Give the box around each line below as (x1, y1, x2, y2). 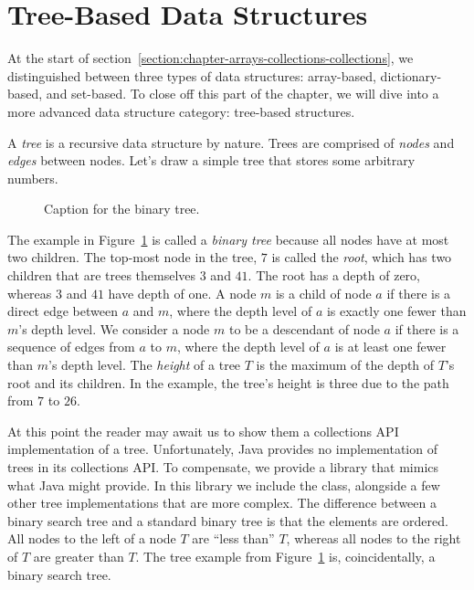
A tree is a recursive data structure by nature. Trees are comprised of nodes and (7, 132, 455, 152)
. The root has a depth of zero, (248, 266, 420, 285)
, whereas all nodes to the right (286, 529, 461, 548)
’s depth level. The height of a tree (47, 355, 241, 374)
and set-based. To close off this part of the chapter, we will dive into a (46, 84, 439, 103)
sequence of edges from (7, 337, 135, 356)
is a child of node (275, 283, 372, 302)
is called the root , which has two (271, 248, 452, 267)
